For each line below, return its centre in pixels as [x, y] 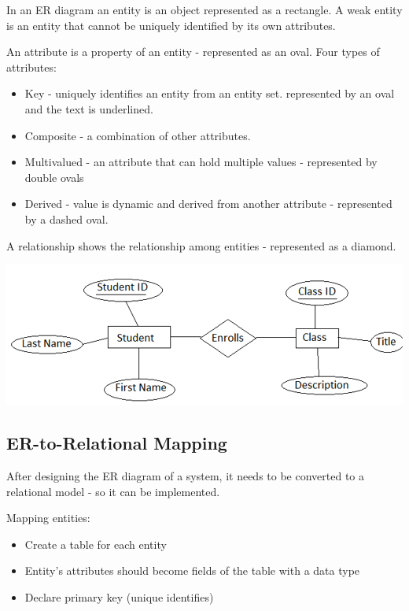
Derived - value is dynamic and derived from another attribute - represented [208, 204]
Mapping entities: [48, 518]
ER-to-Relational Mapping [117, 443]
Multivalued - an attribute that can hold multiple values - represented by [201, 162]
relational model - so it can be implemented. [113, 491]
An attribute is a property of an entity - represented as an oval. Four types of [193, 52]
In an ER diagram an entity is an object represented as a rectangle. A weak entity [204, 9]
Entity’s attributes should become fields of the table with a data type [192, 570]
